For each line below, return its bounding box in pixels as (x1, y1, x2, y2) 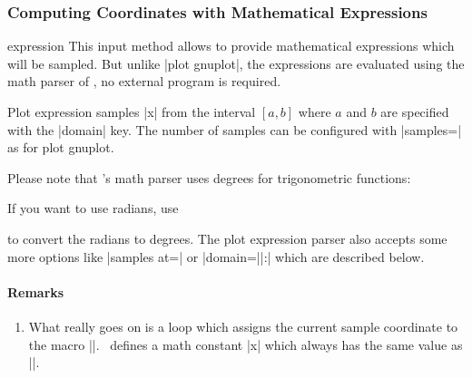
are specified (380, 102, 449, 121)
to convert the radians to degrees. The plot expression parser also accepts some (7, 228, 447, 247)
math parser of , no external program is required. (7, 72, 281, 91)
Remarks (7, 282, 64, 301)
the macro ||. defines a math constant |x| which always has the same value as (28, 334, 463, 354)
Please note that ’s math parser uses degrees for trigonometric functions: (7, 168, 411, 187)
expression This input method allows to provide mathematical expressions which (7, 36, 455, 55)
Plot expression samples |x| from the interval (7, 102, 256, 121)
